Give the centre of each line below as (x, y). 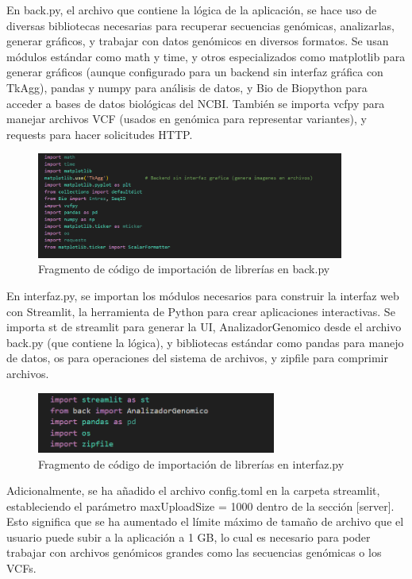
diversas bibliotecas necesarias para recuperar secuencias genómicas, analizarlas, (200, 25)
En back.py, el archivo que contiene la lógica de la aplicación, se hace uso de (192, 10)
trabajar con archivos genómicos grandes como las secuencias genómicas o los (194, 552)
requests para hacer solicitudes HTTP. (100, 134)
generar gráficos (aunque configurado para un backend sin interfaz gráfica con (195, 72)
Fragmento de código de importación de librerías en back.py (184, 269)
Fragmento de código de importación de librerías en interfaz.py (191, 463)
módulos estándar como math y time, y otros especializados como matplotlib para (206, 56)
